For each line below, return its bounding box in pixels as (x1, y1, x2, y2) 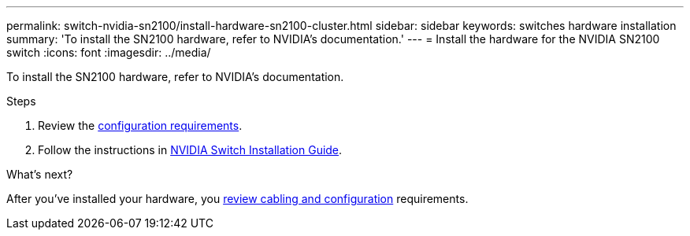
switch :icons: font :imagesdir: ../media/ (6, 46, 211, 59)
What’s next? (6, 168, 73, 181)
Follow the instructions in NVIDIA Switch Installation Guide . (38, 143, 343, 157)
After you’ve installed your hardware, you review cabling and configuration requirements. (6, 192, 469, 205)
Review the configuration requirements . (38, 119, 243, 132)
